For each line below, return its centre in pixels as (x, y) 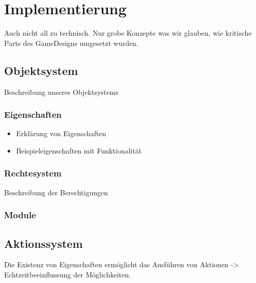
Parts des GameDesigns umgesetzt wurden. (71, 43)
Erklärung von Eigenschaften (61, 133)
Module (20, 215)
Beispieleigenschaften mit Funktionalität (79, 150)
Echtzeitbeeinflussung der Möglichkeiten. (67, 274)
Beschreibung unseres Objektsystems (61, 92)
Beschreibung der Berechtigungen (56, 192)
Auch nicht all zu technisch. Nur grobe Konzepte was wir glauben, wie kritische (128, 33)
